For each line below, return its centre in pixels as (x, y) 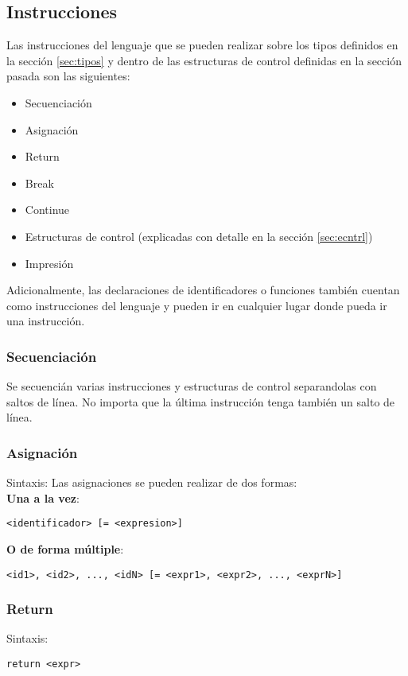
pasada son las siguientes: (68, 76)
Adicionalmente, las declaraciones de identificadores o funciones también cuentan (203, 290)
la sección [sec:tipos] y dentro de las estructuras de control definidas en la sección (204, 60)
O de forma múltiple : (65, 548)
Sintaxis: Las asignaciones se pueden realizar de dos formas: (152, 482)
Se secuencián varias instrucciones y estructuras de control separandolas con (192, 386)
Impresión (49, 263)
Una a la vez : (43, 497)
